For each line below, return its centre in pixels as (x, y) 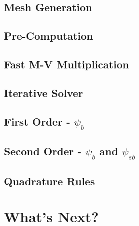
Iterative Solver (43, 92)
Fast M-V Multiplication (67, 64)
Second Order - (43, 151)
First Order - (37, 121)
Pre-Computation (49, 36)
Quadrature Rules (49, 181)
